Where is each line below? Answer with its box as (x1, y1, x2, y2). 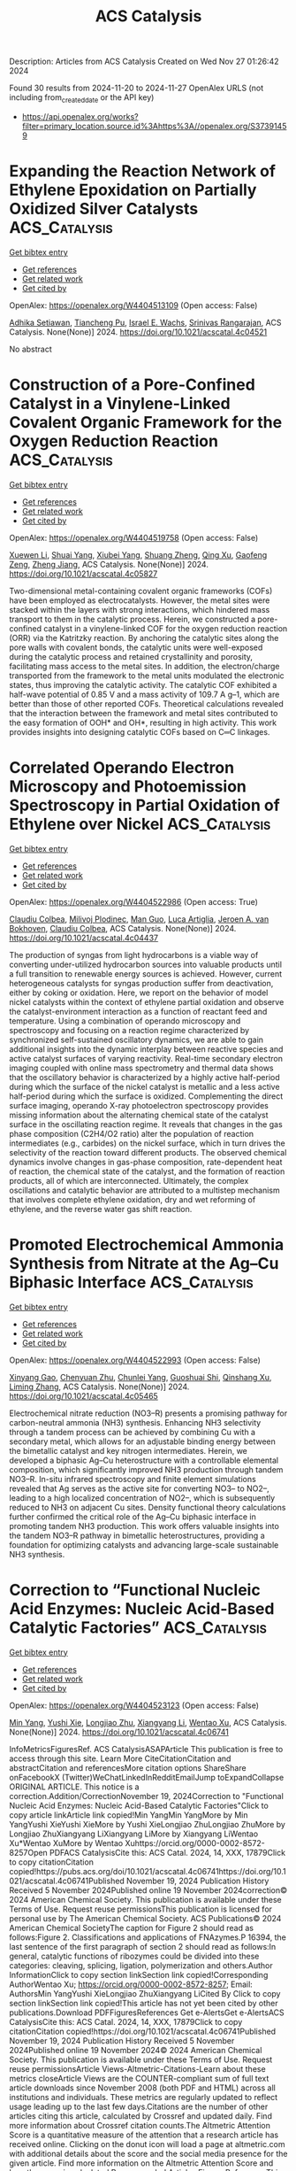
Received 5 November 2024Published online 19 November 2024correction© (9, 1884, 288, 1896)
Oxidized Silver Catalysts (9, 199, 199, 219)
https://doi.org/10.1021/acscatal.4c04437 (9, 932, 159, 943)
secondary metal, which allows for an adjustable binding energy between (9, 1436, 276, 1447)
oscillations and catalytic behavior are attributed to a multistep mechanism (9, 1185, 280, 1195)
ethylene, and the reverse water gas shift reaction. (9, 1203, 193, 1214)
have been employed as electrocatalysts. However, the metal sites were (9, 595, 270, 606)
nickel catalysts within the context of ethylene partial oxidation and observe (9, 996, 285, 1007)
